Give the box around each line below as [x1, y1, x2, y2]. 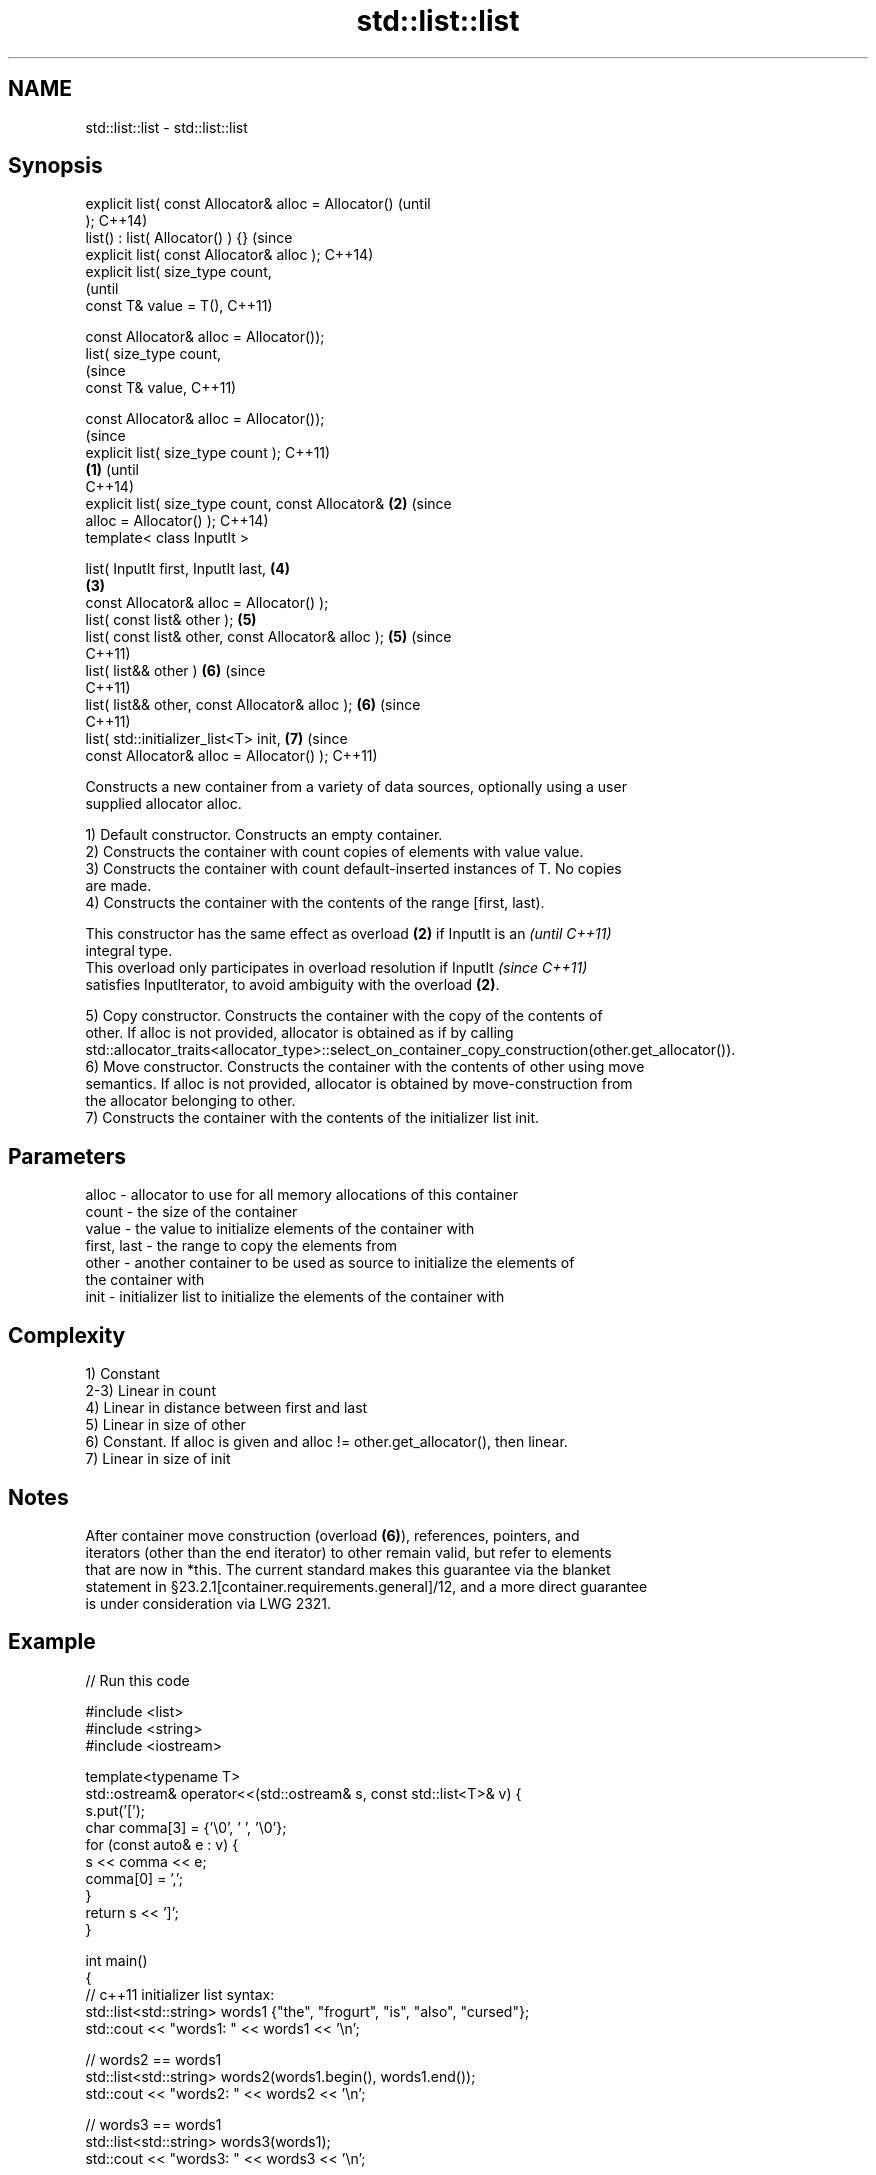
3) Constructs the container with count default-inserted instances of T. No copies [85, 860, 622, 878]
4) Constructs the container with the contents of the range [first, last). [85, 894, 545, 912]
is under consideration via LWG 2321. [85, 1594, 332, 1612]
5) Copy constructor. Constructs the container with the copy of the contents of [85, 1007, 603, 1025]
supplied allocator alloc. [85, 795, 242, 813]
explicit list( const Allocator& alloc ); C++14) [85, 246, 374, 264]
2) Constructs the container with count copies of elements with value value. [85, 843, 584, 861]
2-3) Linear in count [85, 1382, 216, 1400]
